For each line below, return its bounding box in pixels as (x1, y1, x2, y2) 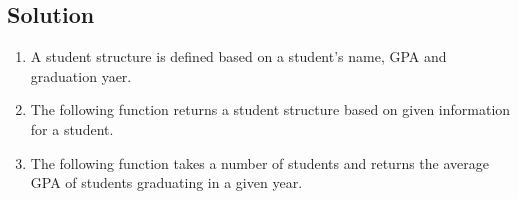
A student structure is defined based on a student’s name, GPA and (30, 46, 447, 67)
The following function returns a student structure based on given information (30, 99, 511, 120)
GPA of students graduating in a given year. (30, 172, 303, 193)
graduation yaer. (30, 65, 132, 86)
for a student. (30, 118, 114, 139)
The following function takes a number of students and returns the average (30, 152, 489, 173)
